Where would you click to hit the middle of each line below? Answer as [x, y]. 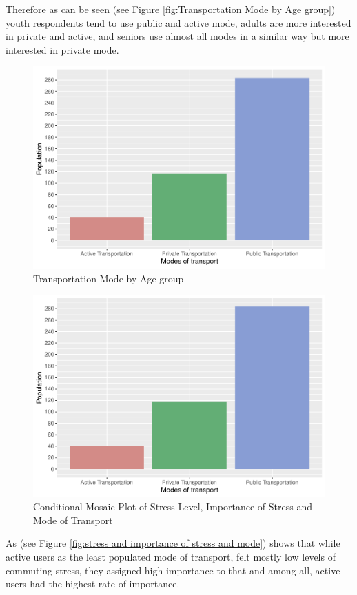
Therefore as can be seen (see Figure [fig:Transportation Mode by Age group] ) [171, 9]
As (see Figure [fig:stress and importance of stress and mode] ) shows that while [173, 543]
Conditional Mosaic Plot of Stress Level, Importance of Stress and [173, 507]
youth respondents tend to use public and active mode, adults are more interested [178, 22]
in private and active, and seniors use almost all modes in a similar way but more [177, 36]
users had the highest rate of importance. [93, 584]
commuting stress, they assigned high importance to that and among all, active [173, 570]
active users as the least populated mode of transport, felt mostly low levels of [171, 556]
